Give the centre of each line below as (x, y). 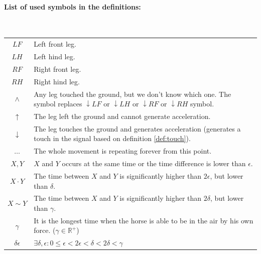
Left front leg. (55, 44)
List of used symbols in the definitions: (73, 6)
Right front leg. (57, 69)
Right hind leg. (57, 81)
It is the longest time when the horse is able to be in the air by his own (144, 220)
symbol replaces (58, 104)
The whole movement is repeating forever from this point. (123, 151)
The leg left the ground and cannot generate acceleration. (122, 116)
